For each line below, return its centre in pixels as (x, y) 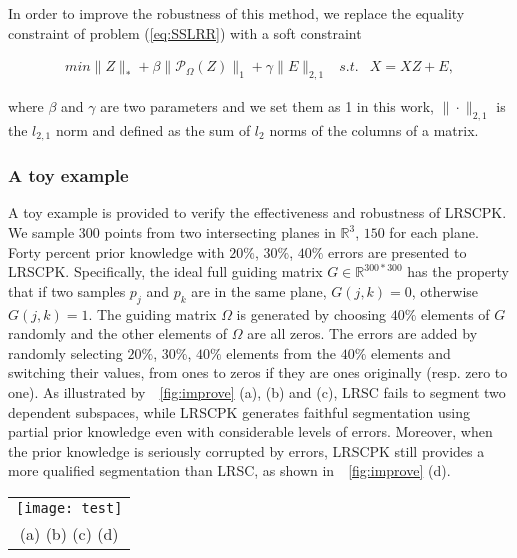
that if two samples (67, 290)
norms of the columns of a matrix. (374, 129)
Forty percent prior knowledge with (116, 251)
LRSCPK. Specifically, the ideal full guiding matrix (165, 271)
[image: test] (69, 508)
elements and (411, 352)
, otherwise (445, 290)
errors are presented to (397, 251)
